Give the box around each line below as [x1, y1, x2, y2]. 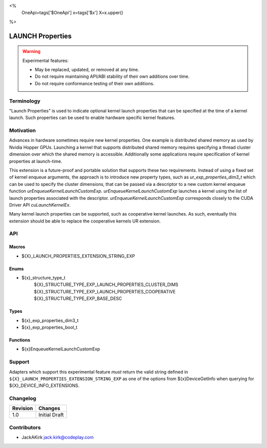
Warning [22, 49, 41, 55]
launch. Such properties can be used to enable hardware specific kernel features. [9, 114, 176, 121]
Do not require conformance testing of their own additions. [35, 80, 155, 86]
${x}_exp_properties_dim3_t [21, 317, 79, 323]
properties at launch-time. [9, 158, 63, 164]
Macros [9, 244, 26, 250]
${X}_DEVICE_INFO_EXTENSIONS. [9, 383, 80, 389]
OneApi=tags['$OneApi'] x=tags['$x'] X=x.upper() [21, 10, 124, 16]
